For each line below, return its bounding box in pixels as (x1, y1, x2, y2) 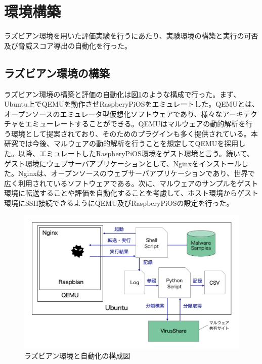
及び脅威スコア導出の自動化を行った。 (4, 40, 132, 51)
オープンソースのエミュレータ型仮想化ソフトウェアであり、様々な (4, 108, 223, 119)
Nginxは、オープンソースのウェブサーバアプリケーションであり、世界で (18, 168, 255, 178)
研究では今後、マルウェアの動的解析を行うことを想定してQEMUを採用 (4, 138, 239, 149)
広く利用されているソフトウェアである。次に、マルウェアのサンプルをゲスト (4, 177, 258, 188)
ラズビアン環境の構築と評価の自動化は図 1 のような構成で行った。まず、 (4, 88, 241, 99)
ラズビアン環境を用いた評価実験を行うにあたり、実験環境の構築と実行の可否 (4, 30, 258, 41)
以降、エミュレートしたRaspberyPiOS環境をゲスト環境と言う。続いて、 (18, 148, 254, 159)
